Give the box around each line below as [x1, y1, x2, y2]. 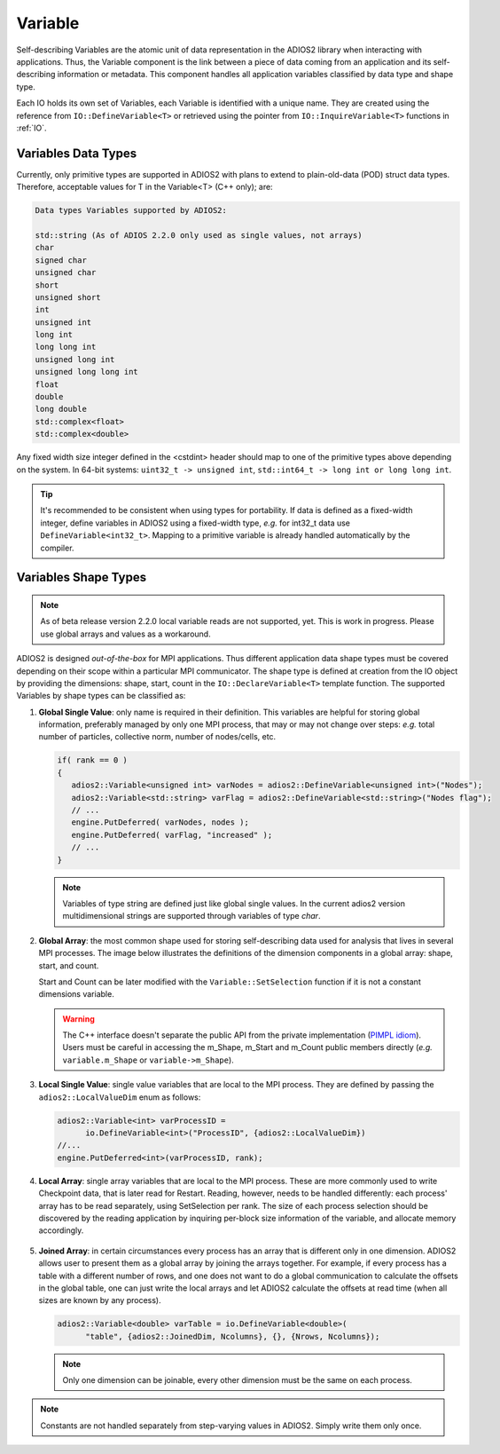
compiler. [40, 542, 74, 553]
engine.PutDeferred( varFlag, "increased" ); [71, 830, 273, 840]
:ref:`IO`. [16, 122, 47, 133]
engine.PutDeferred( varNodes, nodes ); [71, 818, 250, 827]
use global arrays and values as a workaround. [40, 628, 212, 639]
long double [35, 404, 88, 415]
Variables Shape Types [16, 570, 146, 585]
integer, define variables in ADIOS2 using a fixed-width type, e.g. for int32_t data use [40, 518, 350, 528]
